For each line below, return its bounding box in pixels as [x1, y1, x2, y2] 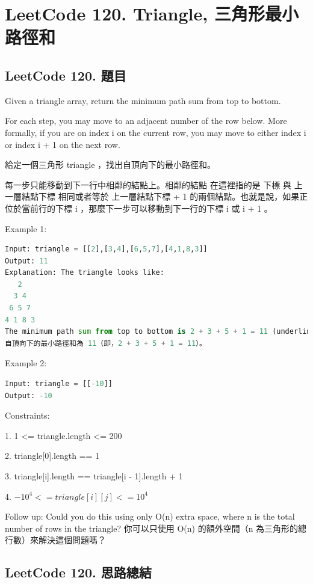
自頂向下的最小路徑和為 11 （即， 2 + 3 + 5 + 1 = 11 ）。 [5, 339, 206, 348]
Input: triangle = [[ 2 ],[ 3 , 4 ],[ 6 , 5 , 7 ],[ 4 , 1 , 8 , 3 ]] [5, 245, 208, 254]
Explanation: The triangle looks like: [5, 268, 164, 277]
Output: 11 [5, 256, 48, 265]
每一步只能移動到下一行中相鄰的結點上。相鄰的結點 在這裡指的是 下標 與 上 [5, 178, 303, 191]
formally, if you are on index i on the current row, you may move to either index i [5, 126, 306, 138]
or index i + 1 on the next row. [5, 138, 120, 150]
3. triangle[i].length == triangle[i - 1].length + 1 [5, 470, 183, 482]
